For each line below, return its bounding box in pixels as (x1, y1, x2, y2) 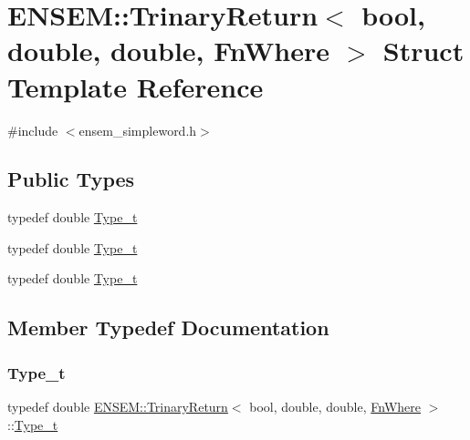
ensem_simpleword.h (78, 120, 197, 139)
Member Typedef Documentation (7, 313, 329, 342)
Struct (382, 32, 465, 69)
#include (7, 120, 58, 139)
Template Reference (7, 67, 264, 105)
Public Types (7, 165, 135, 193)
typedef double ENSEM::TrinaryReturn (7, 397, 228, 416)
